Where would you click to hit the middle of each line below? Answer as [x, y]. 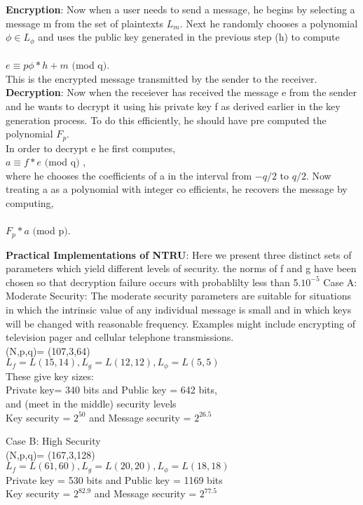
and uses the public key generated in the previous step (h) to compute [189, 37]
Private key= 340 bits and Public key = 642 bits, [111, 390]
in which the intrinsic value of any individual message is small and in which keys [179, 310]
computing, [30, 203]
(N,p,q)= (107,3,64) [48, 350]
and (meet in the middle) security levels [91, 404]
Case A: [340, 282]
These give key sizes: [50, 376]
